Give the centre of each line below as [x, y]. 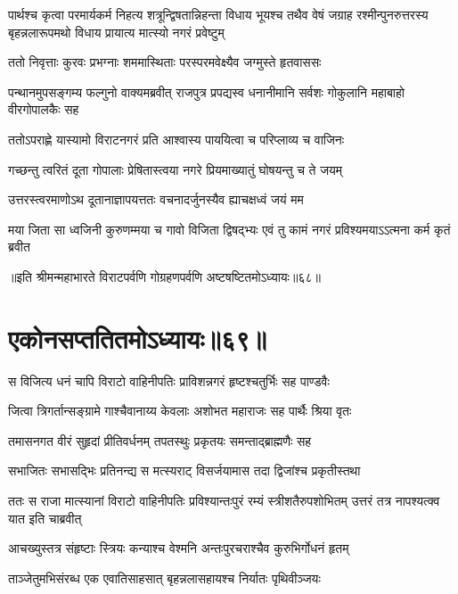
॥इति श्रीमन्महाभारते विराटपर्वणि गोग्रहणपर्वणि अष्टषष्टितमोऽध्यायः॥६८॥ [164, 276]
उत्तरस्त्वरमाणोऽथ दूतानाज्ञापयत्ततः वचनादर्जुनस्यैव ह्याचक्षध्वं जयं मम [156, 199]
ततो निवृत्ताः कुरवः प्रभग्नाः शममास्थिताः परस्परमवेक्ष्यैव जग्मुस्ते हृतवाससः [165, 62]
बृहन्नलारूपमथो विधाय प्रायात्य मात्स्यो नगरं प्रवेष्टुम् [116, 32]
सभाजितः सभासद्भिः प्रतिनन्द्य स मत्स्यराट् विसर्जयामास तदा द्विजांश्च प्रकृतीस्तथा [184, 470]
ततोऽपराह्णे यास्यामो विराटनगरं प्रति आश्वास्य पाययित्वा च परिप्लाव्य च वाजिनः [176, 139]
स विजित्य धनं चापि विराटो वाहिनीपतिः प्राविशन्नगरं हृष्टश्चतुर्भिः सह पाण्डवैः [169, 380]
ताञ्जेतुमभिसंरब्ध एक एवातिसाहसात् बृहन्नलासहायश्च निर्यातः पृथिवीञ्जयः [164, 577]
